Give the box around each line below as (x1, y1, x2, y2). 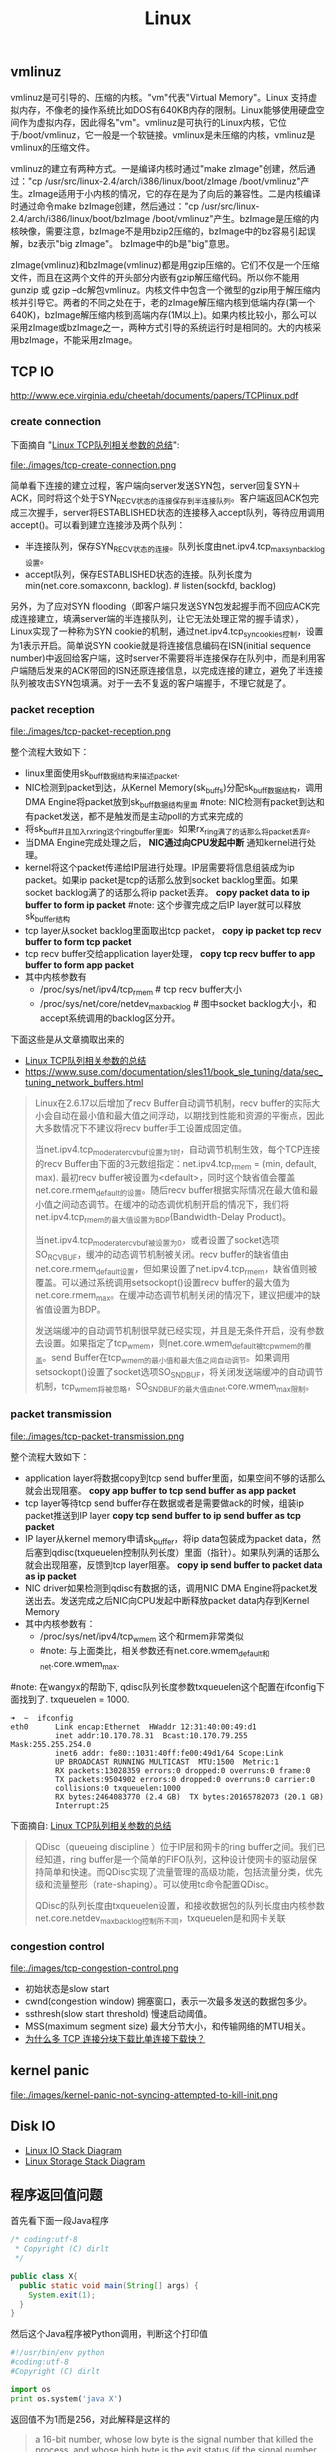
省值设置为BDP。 (34, 1303, 107, 1316)
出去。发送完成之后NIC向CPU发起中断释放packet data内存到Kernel (33, 1595, 310, 1607)
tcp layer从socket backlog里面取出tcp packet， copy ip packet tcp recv (24, 925, 322, 937)
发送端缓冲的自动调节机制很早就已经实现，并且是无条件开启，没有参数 (34, 1325, 325, 1337)
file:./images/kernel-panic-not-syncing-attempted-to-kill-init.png (10, 2088, 278, 2101)
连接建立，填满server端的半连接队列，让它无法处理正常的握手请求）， (18, 613, 305, 625)
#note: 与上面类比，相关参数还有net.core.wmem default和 (39, 1645, 270, 1659)
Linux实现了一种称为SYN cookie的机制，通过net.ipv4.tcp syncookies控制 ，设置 (10, 625, 324, 639)
